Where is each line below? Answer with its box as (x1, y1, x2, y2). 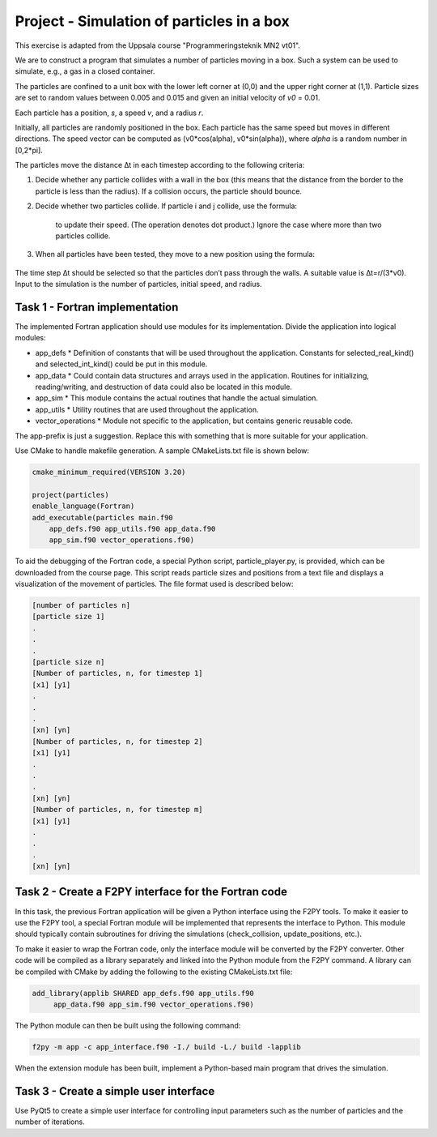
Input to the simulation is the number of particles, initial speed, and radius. (15, 280, 262, 289)
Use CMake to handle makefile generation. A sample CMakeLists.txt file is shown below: (15, 446, 310, 455)
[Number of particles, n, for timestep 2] (32, 737, 203, 746)
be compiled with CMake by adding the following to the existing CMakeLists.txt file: (15, 967, 293, 977)
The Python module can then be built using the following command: (15, 1020, 241, 1030)
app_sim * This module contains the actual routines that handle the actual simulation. (35, 393, 319, 403)
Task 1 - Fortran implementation (15, 301, 179, 314)
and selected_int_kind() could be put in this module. (35, 359, 208, 369)
